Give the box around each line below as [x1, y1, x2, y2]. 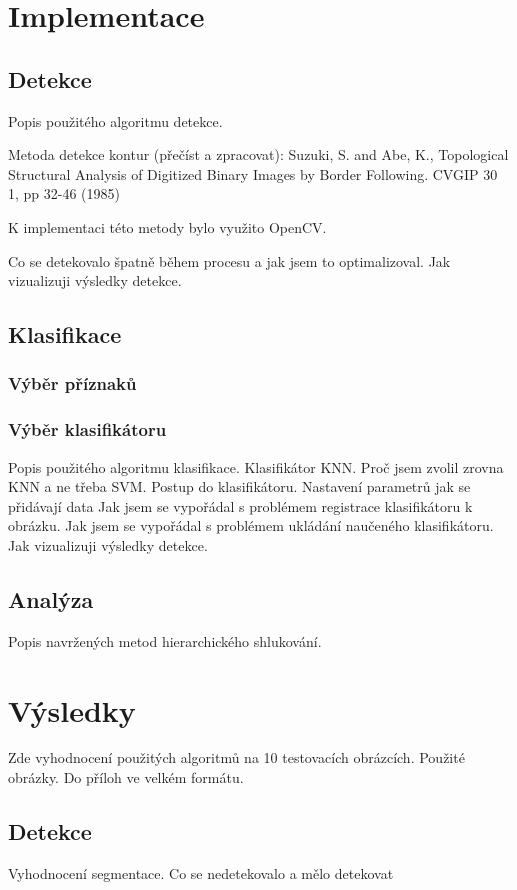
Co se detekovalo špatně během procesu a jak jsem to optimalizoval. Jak [8, 250, 451, 271]
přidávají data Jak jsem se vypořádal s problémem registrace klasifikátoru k [8, 495, 473, 516]
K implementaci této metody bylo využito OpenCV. [8, 216, 327, 237]
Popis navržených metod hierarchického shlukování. [8, 630, 322, 651]
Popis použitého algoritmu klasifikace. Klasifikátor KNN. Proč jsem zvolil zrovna [8, 456, 504, 477]
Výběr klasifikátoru [8, 417, 167, 442]
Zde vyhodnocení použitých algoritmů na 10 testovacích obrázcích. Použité [8, 747, 465, 768]
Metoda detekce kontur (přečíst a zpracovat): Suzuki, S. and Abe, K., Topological [8, 144, 509, 165]
